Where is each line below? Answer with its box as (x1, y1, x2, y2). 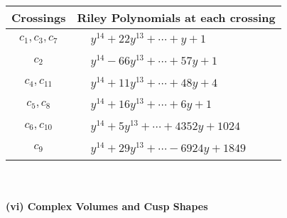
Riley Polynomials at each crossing (77, 9, 276, 26)
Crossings (11, 9, 66, 26)
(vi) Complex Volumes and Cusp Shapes (6, 199, 208, 214)
